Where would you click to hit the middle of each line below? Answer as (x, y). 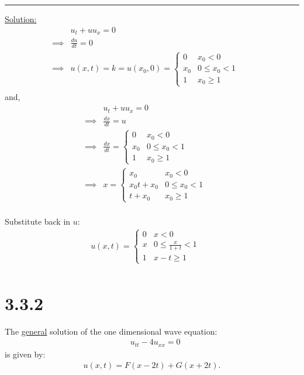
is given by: (25, 354)
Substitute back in (38, 221)
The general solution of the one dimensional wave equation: (111, 331)
